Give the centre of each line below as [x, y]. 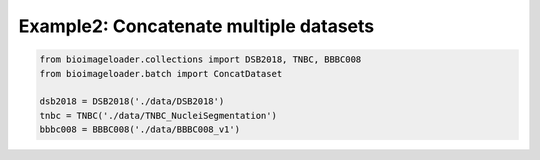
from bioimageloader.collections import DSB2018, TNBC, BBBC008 [200, 59]
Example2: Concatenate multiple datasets [196, 26]
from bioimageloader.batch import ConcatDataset [161, 73]
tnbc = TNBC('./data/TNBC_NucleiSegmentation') [158, 115]
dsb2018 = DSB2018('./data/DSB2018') [132, 101]
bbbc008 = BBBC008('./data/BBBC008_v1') [139, 129]
